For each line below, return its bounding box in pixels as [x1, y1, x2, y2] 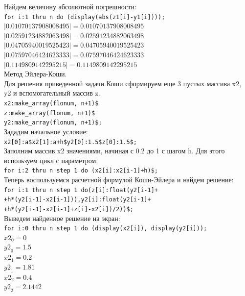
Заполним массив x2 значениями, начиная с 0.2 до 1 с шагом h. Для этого [4, 146, 225, 156]
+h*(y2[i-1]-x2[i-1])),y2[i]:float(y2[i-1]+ [4, 196, 151, 203]
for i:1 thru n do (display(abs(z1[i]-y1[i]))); [4, 13, 165, 21]
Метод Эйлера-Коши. [4, 69, 67, 79]
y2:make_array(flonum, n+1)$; [4, 119, 102, 126]
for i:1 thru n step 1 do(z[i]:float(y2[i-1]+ [4, 186, 158, 194]
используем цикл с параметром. [4, 155, 98, 165]
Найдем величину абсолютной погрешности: [4, 1, 136, 11]
